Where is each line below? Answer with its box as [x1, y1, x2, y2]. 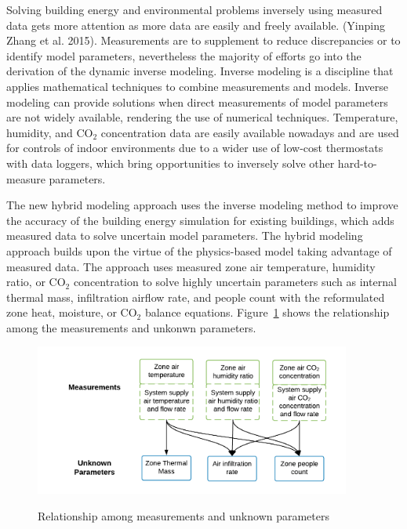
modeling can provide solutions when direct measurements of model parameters [6, 93, 388, 110]
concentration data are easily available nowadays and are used [100, 124, 399, 140]
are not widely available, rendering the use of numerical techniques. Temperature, [6, 109, 398, 125]
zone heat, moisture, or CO [6, 304, 137, 321]
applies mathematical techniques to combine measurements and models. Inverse [6, 78, 388, 94]
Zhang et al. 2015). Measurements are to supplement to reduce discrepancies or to [6, 32, 401, 49]
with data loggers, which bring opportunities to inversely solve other [6, 154, 335, 171]
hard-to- [337, 154, 377, 171]
